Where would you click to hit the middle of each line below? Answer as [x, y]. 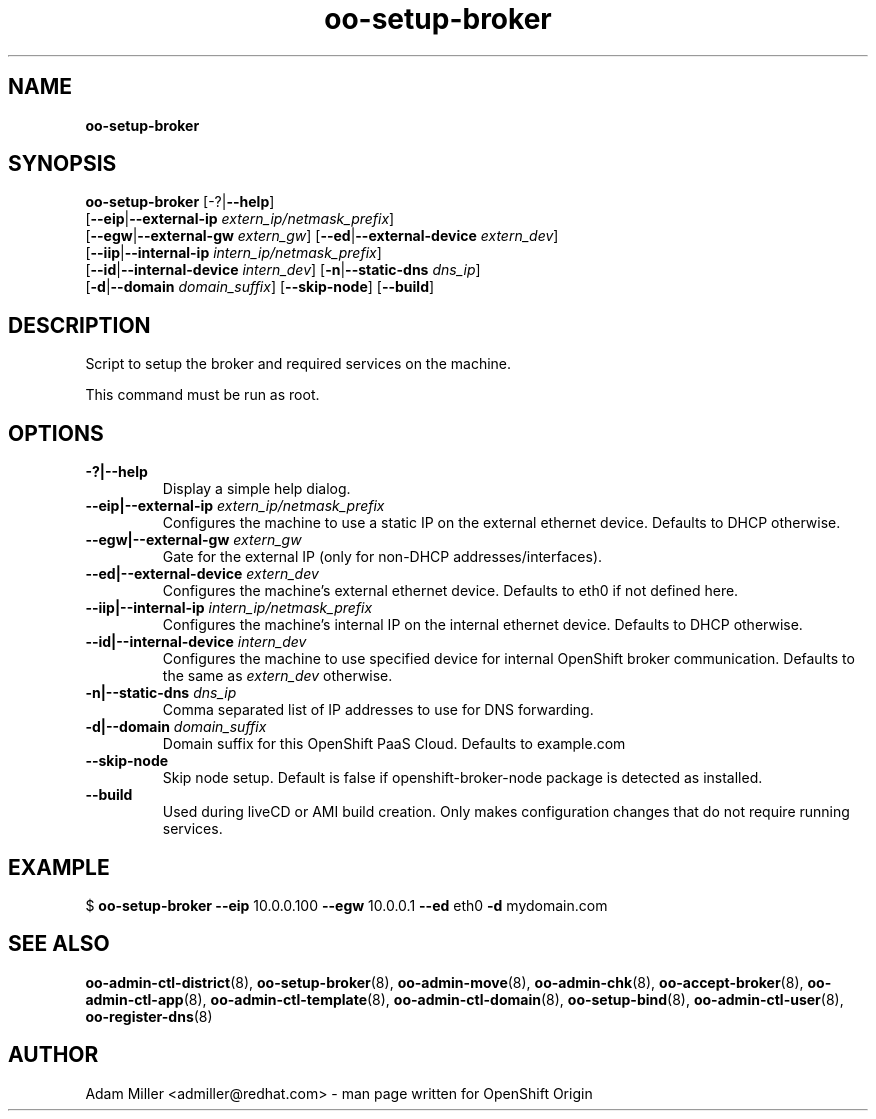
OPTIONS [56, 433]
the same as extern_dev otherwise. [277, 676]
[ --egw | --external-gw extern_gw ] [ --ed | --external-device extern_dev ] [322, 236]
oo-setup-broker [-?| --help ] [180, 202]
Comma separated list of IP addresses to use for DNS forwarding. [378, 710]
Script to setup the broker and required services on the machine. [298, 364]
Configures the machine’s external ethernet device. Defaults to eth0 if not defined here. [450, 591]
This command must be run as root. [202, 395]
